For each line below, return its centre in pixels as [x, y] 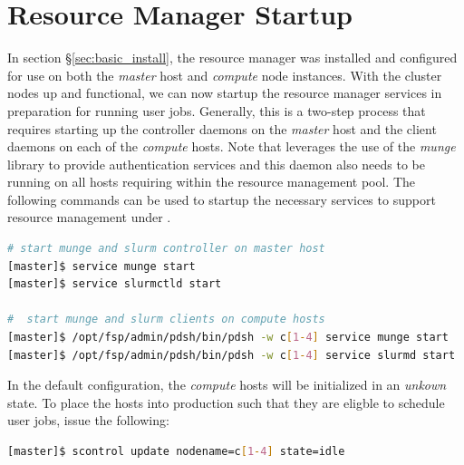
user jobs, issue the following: [88, 420]
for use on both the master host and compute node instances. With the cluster [225, 75]
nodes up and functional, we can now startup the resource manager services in [225, 93]
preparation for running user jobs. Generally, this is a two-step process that [217, 110]
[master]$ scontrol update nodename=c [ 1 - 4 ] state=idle [176, 451]
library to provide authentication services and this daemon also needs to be [216, 164]
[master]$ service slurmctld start [115, 284]
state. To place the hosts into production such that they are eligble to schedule [226, 402]
